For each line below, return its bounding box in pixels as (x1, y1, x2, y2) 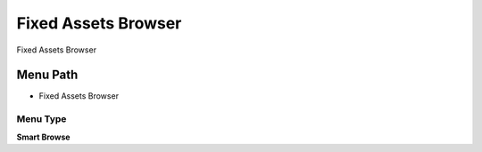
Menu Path (16, 68, 79, 83)
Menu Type (16, 113, 67, 125)
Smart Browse (16, 132, 71, 142)
